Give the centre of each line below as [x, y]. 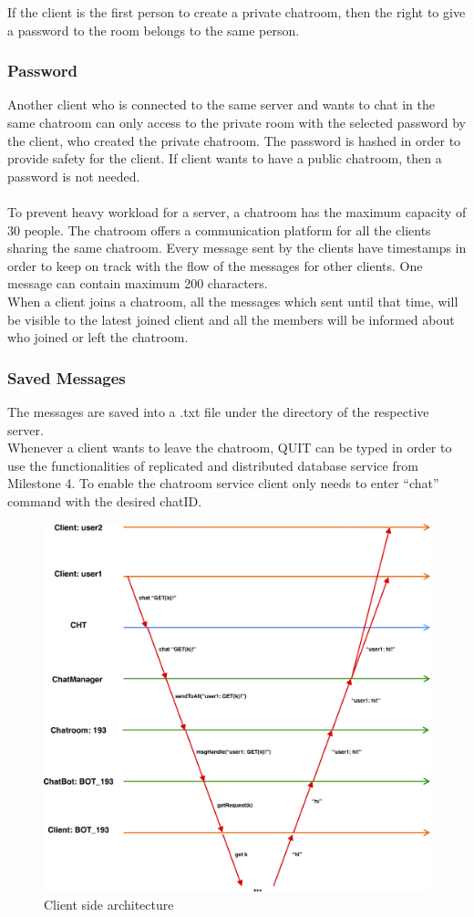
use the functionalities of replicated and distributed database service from [213, 465]
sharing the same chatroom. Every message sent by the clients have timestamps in [237, 248]
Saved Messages [67, 377]
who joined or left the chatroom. [98, 337]
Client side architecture [109, 904]
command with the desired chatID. [105, 500]
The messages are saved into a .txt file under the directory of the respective [218, 411]
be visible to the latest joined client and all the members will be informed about [231, 319]
